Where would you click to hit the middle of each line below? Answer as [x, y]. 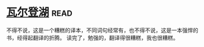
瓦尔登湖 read [40, 12]
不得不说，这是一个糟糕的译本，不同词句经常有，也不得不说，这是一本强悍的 [102, 30]
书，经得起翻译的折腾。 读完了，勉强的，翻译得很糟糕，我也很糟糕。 [92, 37]
